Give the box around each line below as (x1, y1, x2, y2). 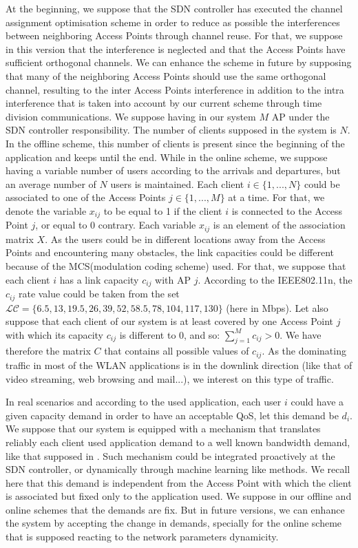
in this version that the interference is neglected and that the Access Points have (6, 41, 346, 56)
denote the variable (6, 203, 87, 218)
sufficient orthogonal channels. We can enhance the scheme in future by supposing (6, 55, 352, 70)
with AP (155, 272, 191, 286)
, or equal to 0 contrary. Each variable (35, 218, 196, 232)
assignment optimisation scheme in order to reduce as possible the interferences (6, 14, 340, 29)
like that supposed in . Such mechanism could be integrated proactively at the (6, 448, 335, 463)
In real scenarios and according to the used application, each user (6, 394, 282, 409)
